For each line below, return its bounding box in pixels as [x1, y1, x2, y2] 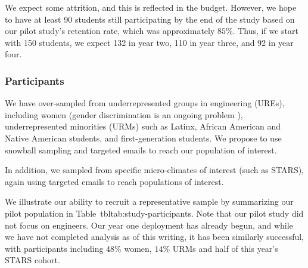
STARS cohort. [5, 254, 60, 266]
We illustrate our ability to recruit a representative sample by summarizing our [5, 195, 294, 208]
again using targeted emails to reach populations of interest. [5, 175, 224, 187]
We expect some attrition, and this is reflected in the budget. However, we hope [5, 1, 297, 13]
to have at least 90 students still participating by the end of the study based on [5, 13, 295, 25]
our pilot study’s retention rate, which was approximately [5, 24, 215, 37]
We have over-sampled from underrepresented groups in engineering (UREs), [5, 97, 285, 109]
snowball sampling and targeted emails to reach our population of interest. [5, 143, 277, 156]
